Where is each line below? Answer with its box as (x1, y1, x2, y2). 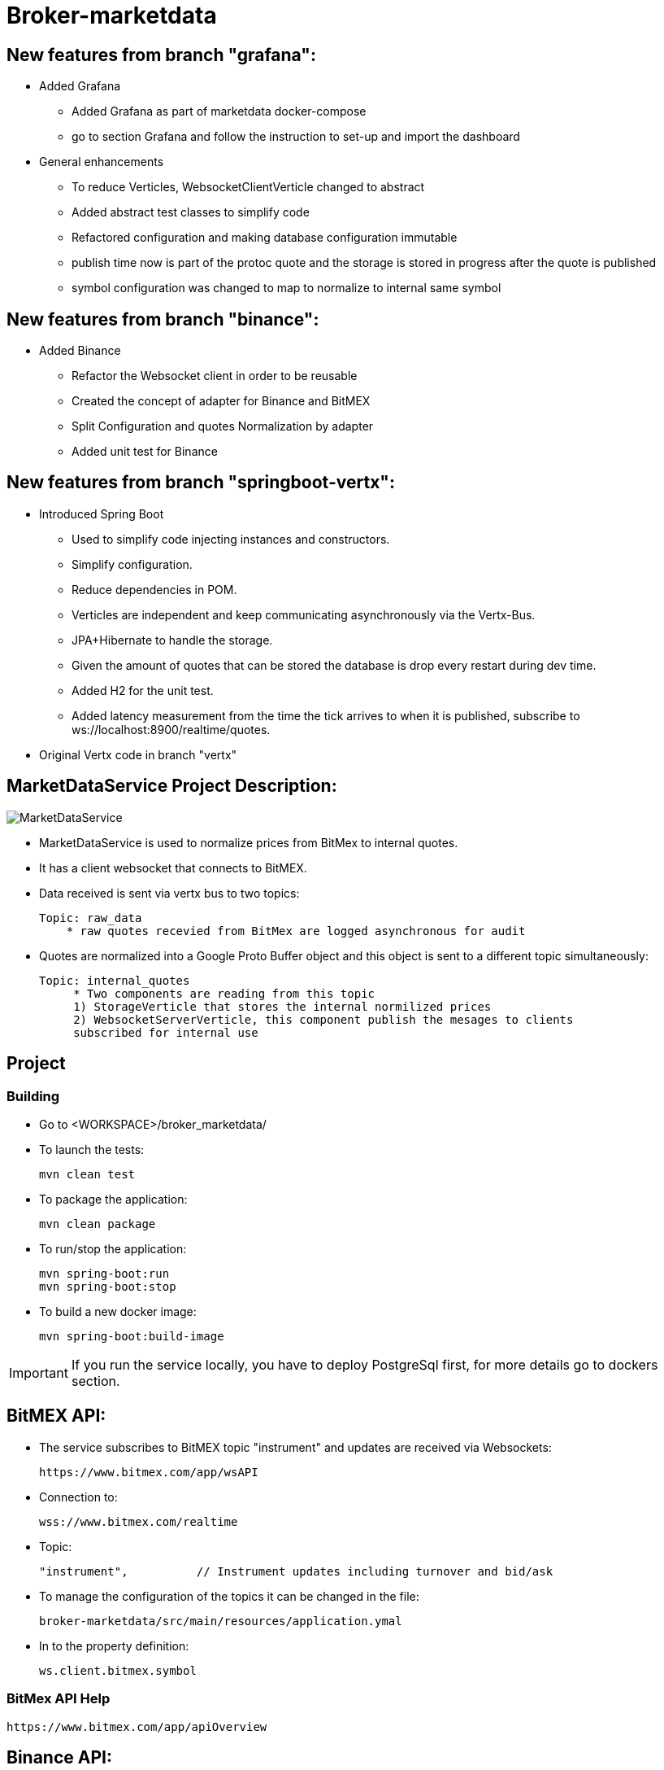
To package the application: (39, 1191, 188, 1206)
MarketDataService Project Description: (7, 776, 337, 797)
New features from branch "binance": (7, 308, 319, 330)
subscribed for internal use (73, 1025, 258, 1039)
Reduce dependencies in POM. (72, 582, 237, 597)
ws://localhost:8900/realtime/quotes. (72, 722, 271, 736)
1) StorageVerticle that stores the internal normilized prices (73, 999, 492, 1013)
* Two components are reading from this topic (73, 986, 375, 1000)
